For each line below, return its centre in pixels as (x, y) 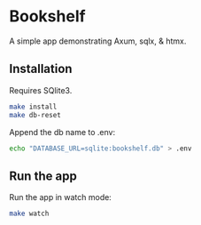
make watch (29, 214)
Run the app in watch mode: (61, 197)
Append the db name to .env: (62, 132)
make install (33, 107)
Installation (41, 69)
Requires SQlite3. (41, 90)
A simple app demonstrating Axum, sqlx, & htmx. (98, 41)
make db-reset (35, 115)
